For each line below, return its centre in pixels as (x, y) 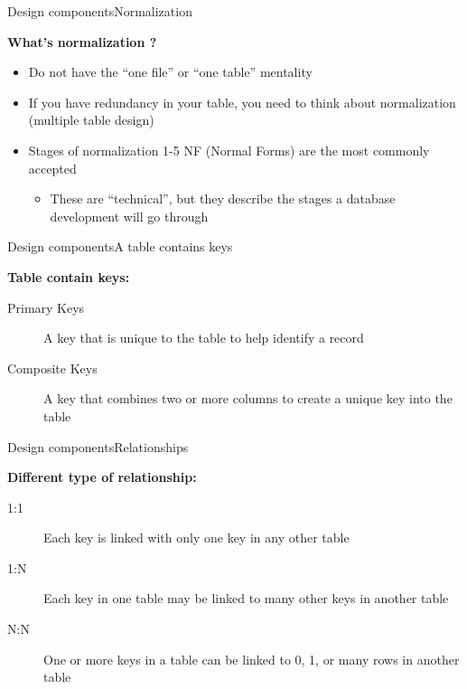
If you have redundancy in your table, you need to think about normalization (242, 102)
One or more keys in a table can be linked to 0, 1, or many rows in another (252, 659)
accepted (52, 168)
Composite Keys (52, 368)
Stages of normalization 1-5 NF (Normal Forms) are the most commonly (229, 150)
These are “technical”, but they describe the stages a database (223, 198)
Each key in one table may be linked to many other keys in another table (246, 598)
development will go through (129, 216)
